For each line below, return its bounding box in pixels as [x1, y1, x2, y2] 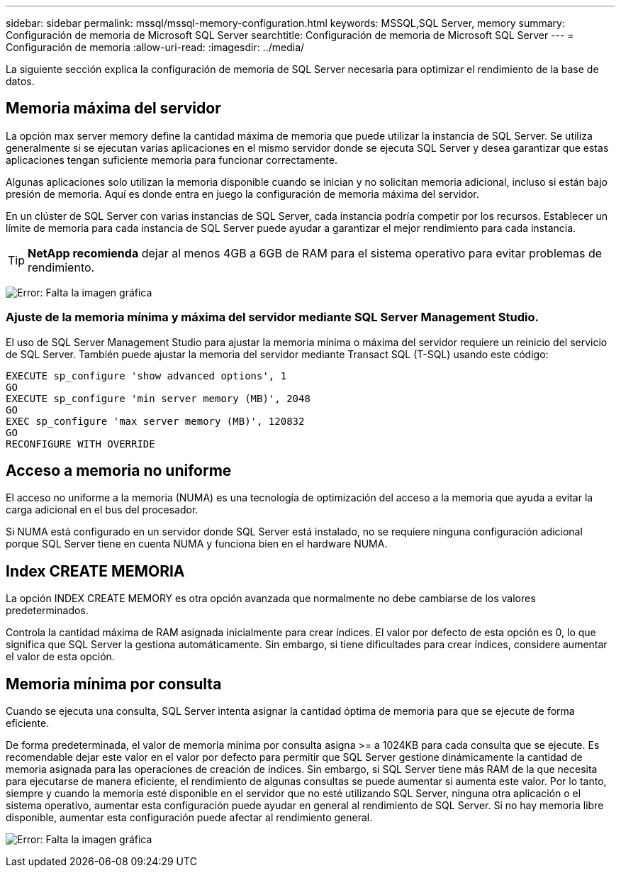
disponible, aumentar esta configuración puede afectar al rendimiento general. [6, 811, 373, 824]
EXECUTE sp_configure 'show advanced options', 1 [6, 369, 287, 382]
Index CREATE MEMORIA [6, 562, 185, 580]
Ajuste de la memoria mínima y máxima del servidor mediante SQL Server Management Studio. [6, 310, 539, 325]
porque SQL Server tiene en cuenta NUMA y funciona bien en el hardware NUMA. [6, 538, 388, 550]
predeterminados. [6, 604, 89, 617]
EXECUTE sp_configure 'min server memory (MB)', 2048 [6, 392, 310, 404]
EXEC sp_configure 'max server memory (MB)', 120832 [6, 415, 305, 427]
